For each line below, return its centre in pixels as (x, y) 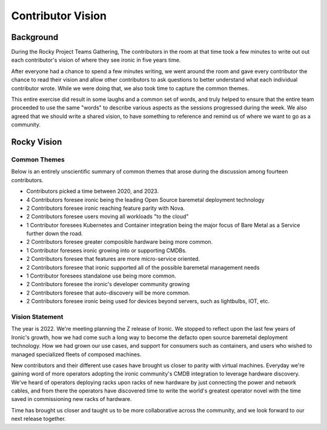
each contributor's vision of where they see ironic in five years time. (96, 60)
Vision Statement (37, 316)
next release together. (38, 419)
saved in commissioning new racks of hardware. (71, 399)
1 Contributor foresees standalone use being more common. (101, 276)
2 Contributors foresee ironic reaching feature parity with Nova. (106, 208)
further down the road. (54, 233)
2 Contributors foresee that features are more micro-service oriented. (113, 259)
